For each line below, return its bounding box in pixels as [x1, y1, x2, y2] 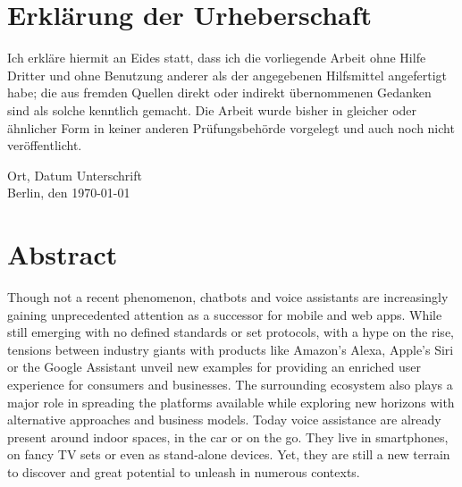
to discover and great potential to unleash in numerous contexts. [7, 462, 360, 481]
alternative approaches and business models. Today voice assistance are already [7, 410, 441, 429]
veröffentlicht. [7, 136, 82, 155]
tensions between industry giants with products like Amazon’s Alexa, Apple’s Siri [7, 340, 454, 358]
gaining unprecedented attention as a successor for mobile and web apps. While [7, 305, 442, 323]
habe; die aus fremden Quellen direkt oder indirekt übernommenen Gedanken [7, 83, 432, 102]
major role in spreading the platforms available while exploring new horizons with [7, 392, 455, 411]
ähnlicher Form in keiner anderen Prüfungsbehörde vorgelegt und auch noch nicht [7, 118, 455, 137]
